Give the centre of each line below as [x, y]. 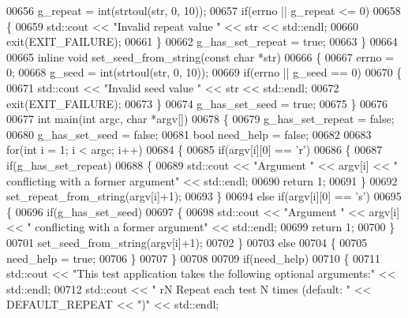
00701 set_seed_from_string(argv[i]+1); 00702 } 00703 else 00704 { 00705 [187, 242]
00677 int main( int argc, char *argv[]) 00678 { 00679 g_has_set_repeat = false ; [200, 119]
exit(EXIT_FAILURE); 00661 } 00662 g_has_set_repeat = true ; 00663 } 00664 [202, 41]
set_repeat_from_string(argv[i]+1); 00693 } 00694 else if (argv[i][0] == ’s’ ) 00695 [204, 196]
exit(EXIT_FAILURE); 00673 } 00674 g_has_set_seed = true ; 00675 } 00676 [197, 103]
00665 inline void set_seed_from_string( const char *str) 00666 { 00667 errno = [200, 56]
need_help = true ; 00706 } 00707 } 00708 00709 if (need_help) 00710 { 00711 [194, 258]
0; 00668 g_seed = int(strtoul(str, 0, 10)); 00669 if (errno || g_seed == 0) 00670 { [204, 72]
